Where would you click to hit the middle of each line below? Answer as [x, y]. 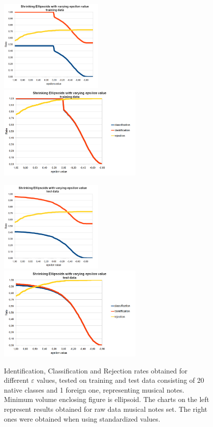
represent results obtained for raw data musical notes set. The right [106, 409]
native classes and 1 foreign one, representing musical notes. [94, 389]
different [16, 380]
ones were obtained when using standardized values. [82, 418]
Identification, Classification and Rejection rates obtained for [96, 370]
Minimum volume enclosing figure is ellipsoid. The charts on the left [107, 399]
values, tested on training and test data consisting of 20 [120, 380]
